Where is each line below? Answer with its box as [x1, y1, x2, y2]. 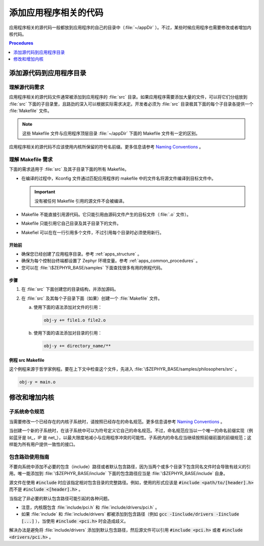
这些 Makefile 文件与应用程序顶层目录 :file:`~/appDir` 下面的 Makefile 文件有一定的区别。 [22, 130, 200, 136]
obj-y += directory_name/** [44, 343, 111, 349]
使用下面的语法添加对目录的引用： [33, 330, 102, 336]
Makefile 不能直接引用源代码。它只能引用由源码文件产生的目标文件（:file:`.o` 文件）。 [21, 211, 191, 217]
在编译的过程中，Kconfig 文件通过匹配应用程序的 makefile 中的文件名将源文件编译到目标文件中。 [21, 175, 216, 181]
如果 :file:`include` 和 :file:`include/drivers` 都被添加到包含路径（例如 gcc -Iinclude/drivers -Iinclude [21, 511, 240, 517]
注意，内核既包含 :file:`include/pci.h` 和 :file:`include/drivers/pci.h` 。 [21, 504, 160, 510]
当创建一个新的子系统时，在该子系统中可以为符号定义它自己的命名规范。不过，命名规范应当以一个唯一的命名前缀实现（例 [9, 427, 253, 433]
